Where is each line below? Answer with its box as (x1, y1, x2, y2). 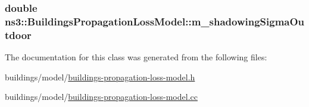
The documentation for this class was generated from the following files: (5, 51, 267, 63)
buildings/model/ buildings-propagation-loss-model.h (5, 70, 195, 83)
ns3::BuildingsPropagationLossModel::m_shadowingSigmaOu (5, 14, 305, 28)
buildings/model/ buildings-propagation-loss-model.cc (5, 90, 198, 103)
